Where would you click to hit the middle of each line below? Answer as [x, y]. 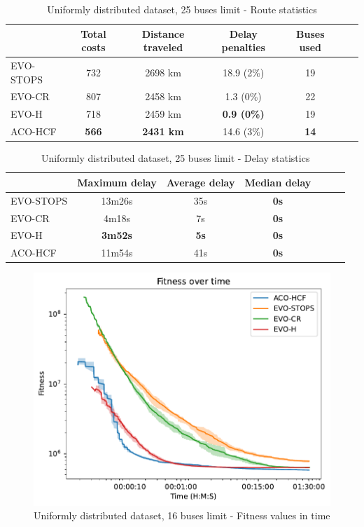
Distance [163, 33]
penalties [243, 47]
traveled [163, 47]
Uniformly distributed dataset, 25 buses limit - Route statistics [182, 9]
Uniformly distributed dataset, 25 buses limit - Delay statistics [175, 158]
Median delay [278, 182]
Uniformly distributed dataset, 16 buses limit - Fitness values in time [182, 515]
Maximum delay [117, 182]
